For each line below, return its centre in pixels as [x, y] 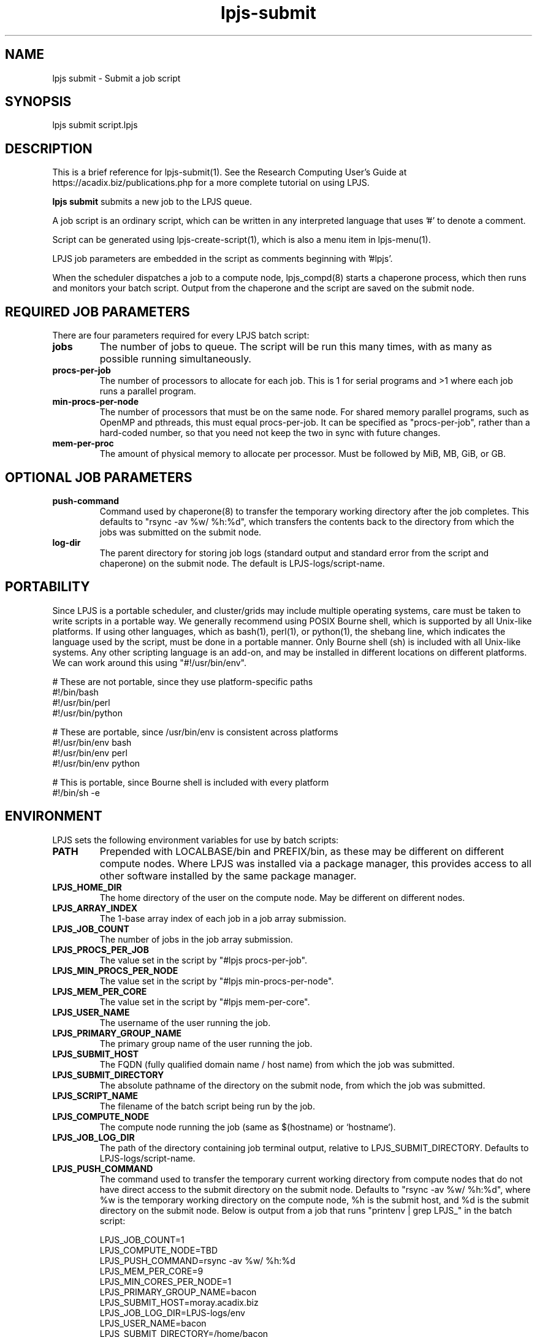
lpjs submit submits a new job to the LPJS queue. [152, 202]
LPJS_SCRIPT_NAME [95, 1095]
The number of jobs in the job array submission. [196, 939]
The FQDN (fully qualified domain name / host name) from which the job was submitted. [277, 1064]
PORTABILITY [48, 587]
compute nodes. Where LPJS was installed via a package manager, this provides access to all [315, 863]
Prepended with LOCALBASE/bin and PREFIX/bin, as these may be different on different [302, 851]
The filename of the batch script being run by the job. [207, 1106]
